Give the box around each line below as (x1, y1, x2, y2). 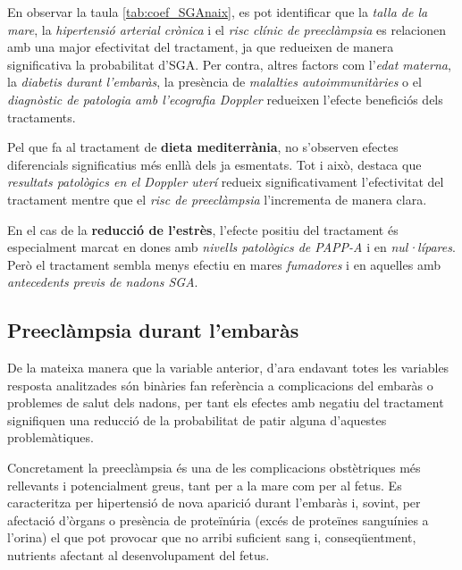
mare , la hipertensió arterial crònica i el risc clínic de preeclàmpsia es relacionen (7, 20, 446, 38)
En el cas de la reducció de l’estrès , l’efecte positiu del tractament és (7, 220, 399, 239)
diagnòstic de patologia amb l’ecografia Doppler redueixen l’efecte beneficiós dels (7, 89, 443, 108)
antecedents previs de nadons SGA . (7, 272, 198, 291)
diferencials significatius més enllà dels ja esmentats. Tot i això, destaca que (7, 155, 422, 173)
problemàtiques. (7, 428, 94, 447)
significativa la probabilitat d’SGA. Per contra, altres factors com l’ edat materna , (7, 54, 451, 73)
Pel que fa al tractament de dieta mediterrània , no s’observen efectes (7, 138, 399, 156)
